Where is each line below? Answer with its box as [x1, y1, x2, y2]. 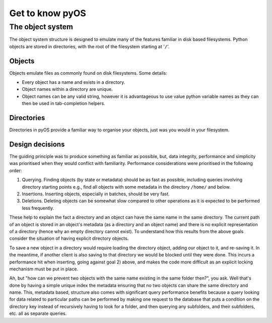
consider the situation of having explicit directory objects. [9, 235, 129, 242]
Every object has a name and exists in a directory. [22, 79, 125, 85]
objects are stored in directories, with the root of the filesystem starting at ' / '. [9, 43, 170, 49]
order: [9, 167, 22, 174]
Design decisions [9, 140, 65, 148]
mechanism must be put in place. [9, 265, 78, 272]
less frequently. [22, 205, 54, 211]
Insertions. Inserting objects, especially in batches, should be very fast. [22, 191, 170, 197]
